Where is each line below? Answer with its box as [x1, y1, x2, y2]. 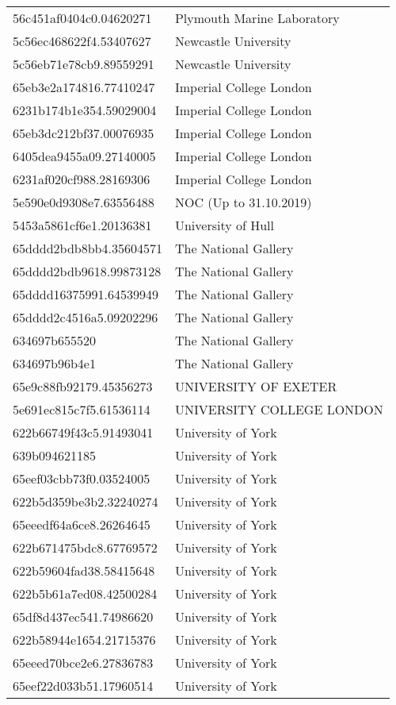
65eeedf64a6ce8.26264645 [13, 515, 150, 534]
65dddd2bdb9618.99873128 [13, 262, 162, 280]
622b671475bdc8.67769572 [13, 538, 158, 557]
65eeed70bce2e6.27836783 [13, 653, 154, 672]
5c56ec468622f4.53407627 [13, 32, 151, 50]
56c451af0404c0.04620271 [13, 9, 152, 27]
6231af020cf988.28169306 [13, 170, 150, 188]
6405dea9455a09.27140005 [13, 147, 156, 165]
